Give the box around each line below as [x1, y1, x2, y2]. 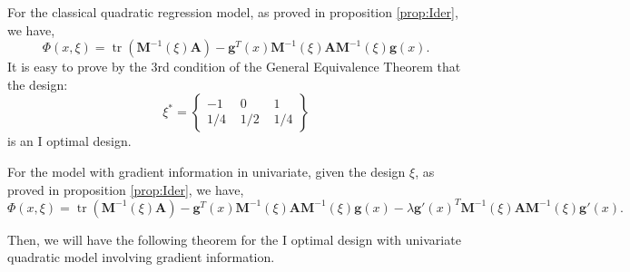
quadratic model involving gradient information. [7, 248, 275, 267]
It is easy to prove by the [7, 57, 147, 76]
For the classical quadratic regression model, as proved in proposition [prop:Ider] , [7, 3, 458, 21]
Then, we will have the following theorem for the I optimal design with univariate [7, 229, 461, 248]
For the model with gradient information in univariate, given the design [7, 161, 406, 180]
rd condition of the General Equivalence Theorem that [157, 57, 461, 76]
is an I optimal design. [7, 131, 132, 151]
